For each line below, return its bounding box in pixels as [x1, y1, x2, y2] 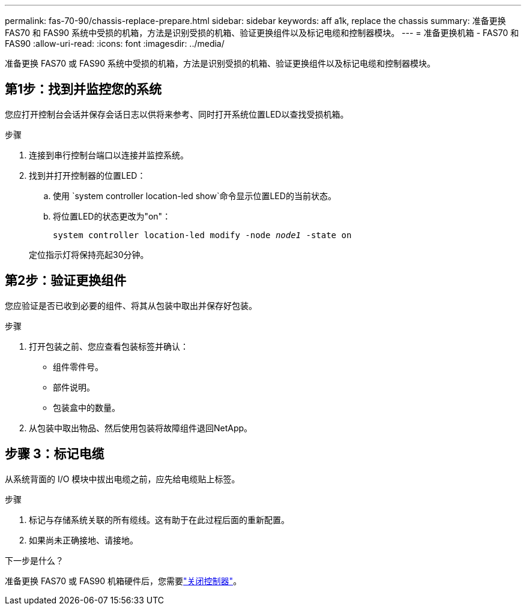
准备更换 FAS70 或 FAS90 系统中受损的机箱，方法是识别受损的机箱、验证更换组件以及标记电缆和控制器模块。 [5, 58, 436, 68]
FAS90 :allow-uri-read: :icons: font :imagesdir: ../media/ [5, 38, 225, 49]
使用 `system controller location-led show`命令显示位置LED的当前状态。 [53, 190, 336, 201]
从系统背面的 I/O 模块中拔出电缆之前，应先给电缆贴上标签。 [5, 473, 240, 484]
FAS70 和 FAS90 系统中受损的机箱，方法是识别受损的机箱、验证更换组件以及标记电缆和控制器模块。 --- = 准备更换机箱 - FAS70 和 [5, 28, 519, 38]
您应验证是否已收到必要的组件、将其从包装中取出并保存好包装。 [5, 300, 257, 311]
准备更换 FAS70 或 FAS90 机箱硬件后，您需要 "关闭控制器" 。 [5, 575, 242, 586]
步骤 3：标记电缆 [5, 446, 104, 462]
